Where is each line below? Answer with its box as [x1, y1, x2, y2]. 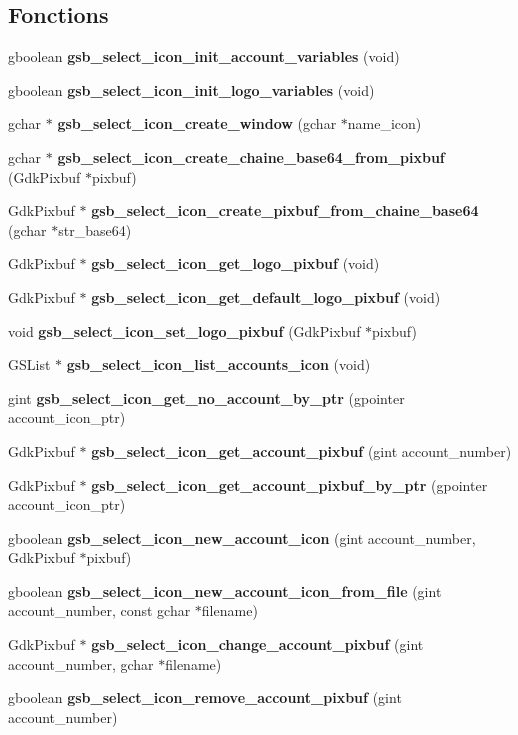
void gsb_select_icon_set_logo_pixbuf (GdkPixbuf [8, 320, 361, 341]
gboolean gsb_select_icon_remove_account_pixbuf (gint [8, 687, 402, 708]
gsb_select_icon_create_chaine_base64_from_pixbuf [57, 146, 445, 167]
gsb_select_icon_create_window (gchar [57, 113, 337, 134]
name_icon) [347, 113, 422, 134]
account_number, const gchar [8, 600, 191, 621]
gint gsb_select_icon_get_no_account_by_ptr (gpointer [8, 387, 405, 408]
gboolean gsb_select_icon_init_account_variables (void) [8, 46, 400, 67]
